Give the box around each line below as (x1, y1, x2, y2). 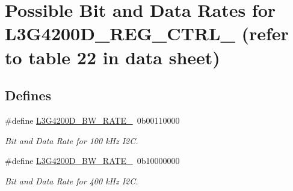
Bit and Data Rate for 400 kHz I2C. (5, 174, 138, 187)
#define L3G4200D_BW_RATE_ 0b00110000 (5, 114, 180, 126)
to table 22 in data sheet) (5, 44, 220, 69)
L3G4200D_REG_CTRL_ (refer (5, 21, 289, 46)
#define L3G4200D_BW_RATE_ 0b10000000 (5, 154, 180, 167)
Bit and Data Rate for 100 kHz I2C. (5, 134, 138, 147)
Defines (5, 86, 52, 105)
